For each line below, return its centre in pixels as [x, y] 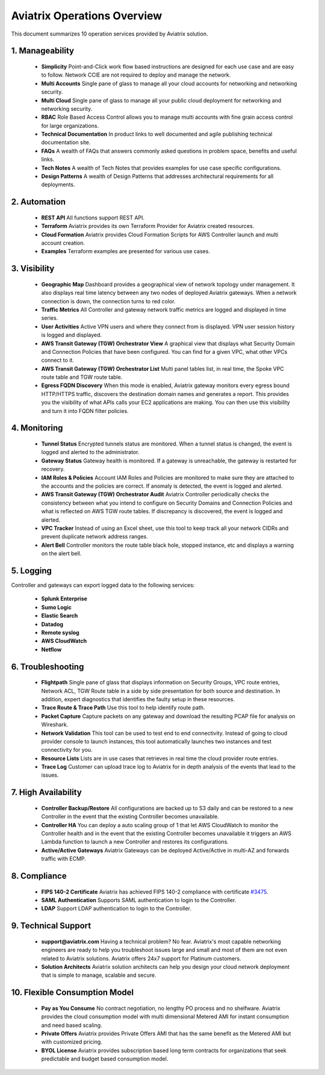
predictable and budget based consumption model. [105, 1059]
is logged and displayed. [72, 335]
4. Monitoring [37, 428]
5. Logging [32, 571]
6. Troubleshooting [48, 667]
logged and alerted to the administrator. [90, 452]
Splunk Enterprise [64, 599]
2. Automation [39, 202]
